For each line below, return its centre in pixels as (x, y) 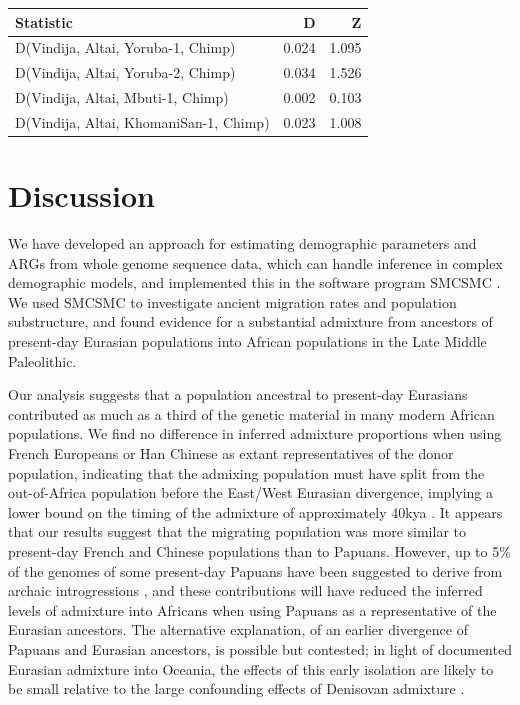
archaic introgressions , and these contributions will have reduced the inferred (245, 590)
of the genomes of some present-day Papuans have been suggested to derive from (255, 570)
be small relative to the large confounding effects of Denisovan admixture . (236, 688)
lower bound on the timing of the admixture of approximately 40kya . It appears (255, 511)
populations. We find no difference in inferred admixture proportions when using (255, 433)
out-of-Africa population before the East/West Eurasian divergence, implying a (250, 492)
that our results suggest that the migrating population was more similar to (237, 531)
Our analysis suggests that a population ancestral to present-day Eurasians (238, 394)
